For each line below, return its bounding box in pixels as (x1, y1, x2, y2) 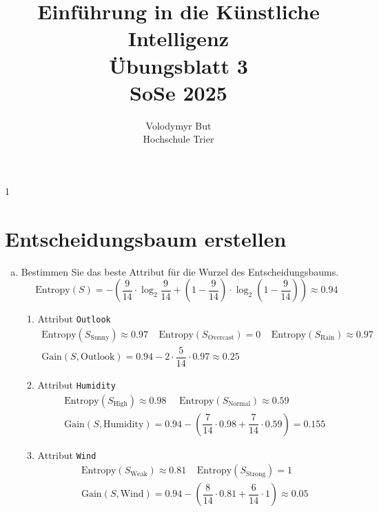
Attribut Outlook (37, 311, 111, 326)
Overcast (207, 334, 234, 342)
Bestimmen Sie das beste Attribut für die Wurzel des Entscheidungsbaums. (21, 264, 339, 278)
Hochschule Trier (143, 132, 214, 146)
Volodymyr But (145, 118, 212, 132)
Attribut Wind (37, 447, 96, 462)
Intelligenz (127, 24, 229, 52)
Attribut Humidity (37, 377, 116, 391)
